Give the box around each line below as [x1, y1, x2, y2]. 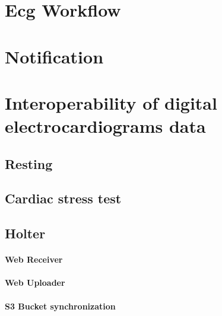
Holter [5, 224, 46, 242]
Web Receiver [5, 253, 63, 266]
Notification [5, 44, 104, 68]
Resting [5, 154, 53, 173]
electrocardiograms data [5, 114, 206, 138]
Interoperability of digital [5, 90, 217, 114]
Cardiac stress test [5, 189, 122, 208]
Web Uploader [5, 276, 65, 289]
